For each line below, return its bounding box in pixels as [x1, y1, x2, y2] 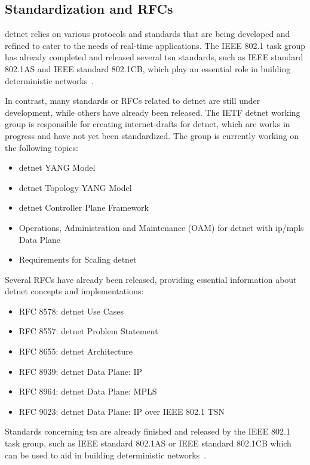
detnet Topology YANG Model [19, 181, 132, 193]
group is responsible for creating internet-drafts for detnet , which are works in [5, 118, 290, 130]
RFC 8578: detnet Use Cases [19, 304, 124, 317]
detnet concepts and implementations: [5, 285, 144, 297]
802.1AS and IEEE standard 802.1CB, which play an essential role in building [5, 62, 291, 75]
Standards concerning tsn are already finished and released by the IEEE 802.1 [5, 425, 290, 438]
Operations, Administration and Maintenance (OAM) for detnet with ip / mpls [19, 221, 304, 233]
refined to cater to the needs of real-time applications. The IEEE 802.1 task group [5, 39, 306, 51]
